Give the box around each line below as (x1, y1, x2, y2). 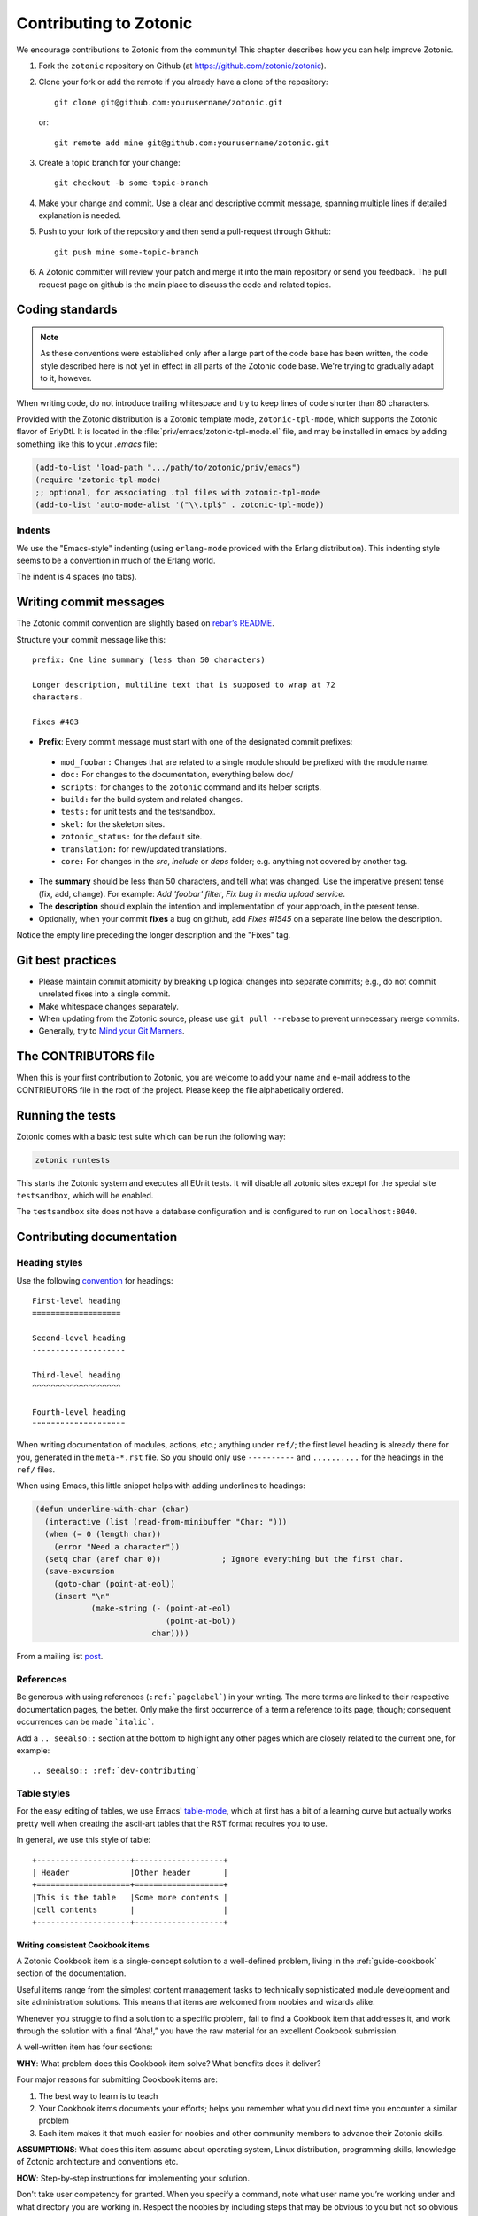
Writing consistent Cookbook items (16, 1939, 150, 1950)
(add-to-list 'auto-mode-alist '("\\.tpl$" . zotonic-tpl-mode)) (35, 499, 325, 510)
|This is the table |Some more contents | (32, 1892, 229, 1902)
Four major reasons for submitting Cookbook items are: (16, 2074, 219, 2085)
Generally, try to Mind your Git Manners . (38, 1026, 185, 1036)
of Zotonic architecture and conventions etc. (16, 2157, 179, 2167)
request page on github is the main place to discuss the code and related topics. (38, 279, 332, 290)
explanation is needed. (38, 210, 121, 221)
